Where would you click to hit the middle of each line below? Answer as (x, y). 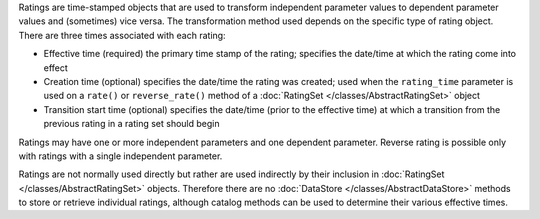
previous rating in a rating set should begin (131, 124)
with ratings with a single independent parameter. (120, 156)
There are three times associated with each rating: (122, 35)
